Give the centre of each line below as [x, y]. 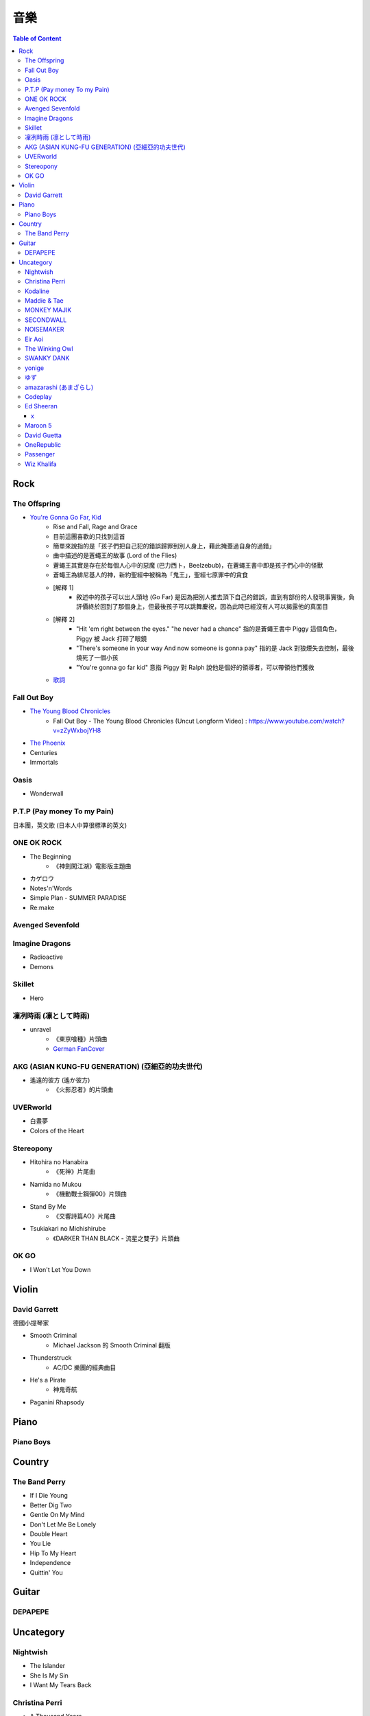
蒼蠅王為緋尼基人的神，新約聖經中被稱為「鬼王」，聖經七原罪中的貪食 [150, 575]
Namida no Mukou [56, 1184]
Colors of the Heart [57, 1131]
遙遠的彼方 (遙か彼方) [60, 1080]
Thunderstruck [51, 1358]
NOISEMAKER [45, 329]
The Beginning [50, 856]
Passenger [40, 454]
